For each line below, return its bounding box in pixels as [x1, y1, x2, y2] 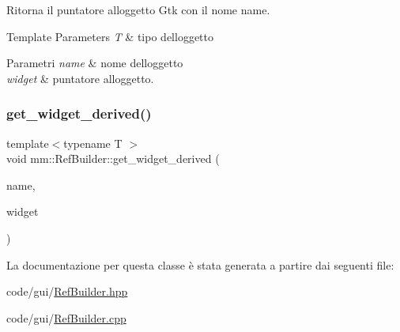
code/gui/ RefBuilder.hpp [6, 283, 128, 300]
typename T [63, 134, 123, 151]
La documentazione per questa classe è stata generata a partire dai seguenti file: [6, 256, 394, 273]
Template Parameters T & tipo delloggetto [6, 28, 213, 44]
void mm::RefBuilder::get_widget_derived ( [6, 150, 220, 167]
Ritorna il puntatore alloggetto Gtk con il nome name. [6, 2, 270, 17]
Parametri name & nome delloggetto [6, 55, 183, 71]
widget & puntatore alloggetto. [6, 70, 154, 86]
